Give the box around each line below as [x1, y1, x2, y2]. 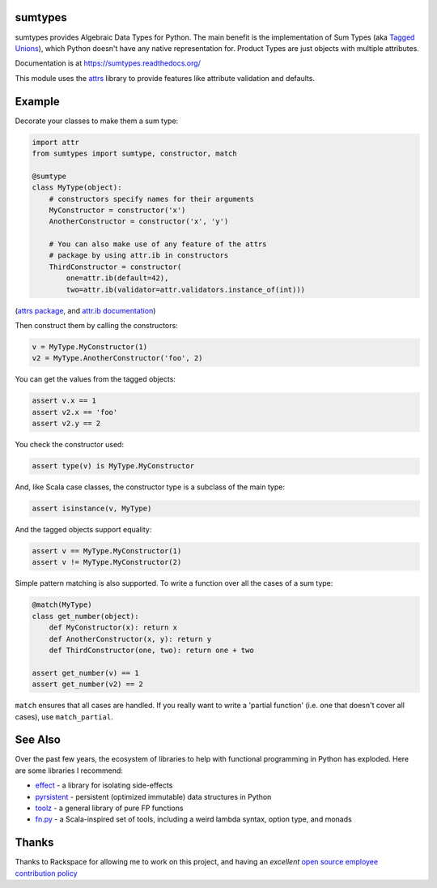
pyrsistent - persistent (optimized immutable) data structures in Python [35, 792, 272, 801]
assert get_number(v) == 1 [32, 668, 139, 677]
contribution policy [15, 868, 78, 878]
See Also [15, 733, 61, 747]
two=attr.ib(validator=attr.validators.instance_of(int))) [66, 284, 306, 294]
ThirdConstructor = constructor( [49, 262, 182, 271]
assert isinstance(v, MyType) [32, 504, 152, 514]
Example [15, 94, 60, 109]
